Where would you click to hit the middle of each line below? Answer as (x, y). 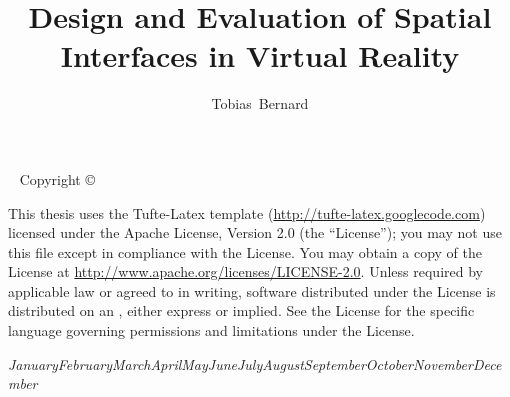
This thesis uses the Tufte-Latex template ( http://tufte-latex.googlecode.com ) (247, 212)
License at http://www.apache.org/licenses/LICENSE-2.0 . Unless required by (245, 271)
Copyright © (57, 178)
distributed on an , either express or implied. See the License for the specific (241, 310)
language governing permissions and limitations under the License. (211, 330)
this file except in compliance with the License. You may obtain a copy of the (245, 251)
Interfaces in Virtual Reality (260, 55)
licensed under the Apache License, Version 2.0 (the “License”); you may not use (255, 232)
